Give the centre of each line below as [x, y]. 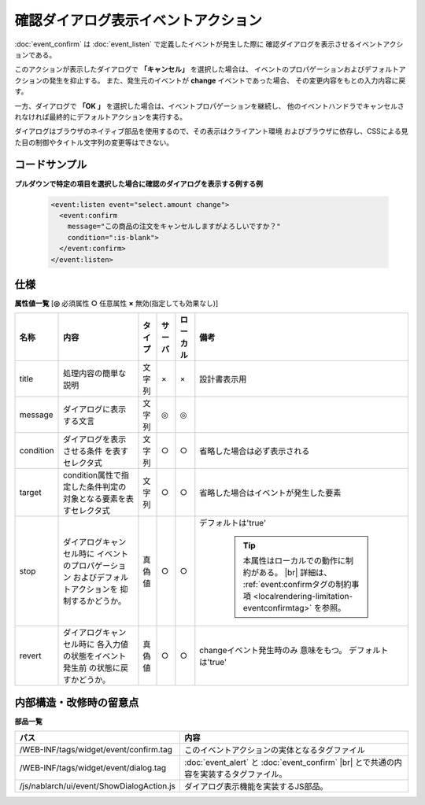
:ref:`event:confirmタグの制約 [297, 585]
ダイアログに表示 [95, 409]
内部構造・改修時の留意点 [77, 702]
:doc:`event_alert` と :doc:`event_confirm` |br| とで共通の [289, 763]
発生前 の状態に [92, 668]
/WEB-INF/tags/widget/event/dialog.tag [93, 768]
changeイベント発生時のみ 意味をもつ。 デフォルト [294, 651]
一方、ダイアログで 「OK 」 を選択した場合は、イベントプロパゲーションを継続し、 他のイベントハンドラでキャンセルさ [209, 105]
